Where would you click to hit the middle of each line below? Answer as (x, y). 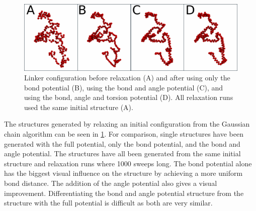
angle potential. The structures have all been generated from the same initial (122, 153)
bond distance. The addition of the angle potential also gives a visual (111, 183)
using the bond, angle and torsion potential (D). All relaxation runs (129, 97)
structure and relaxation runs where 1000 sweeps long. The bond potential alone (128, 163)
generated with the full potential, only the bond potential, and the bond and (122, 143)
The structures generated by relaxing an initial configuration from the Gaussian (127, 124)
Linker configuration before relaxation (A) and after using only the (127, 78)
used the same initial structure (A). (79, 107)
